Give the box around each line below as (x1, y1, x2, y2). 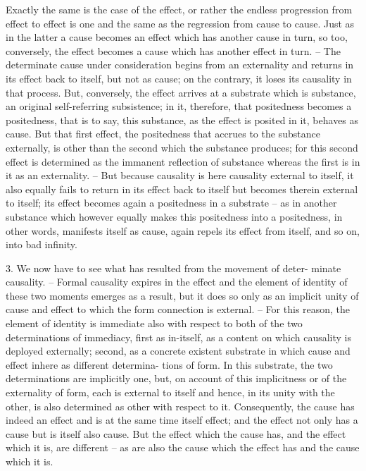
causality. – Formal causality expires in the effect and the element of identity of (6, 274, 348, 289)
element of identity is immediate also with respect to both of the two (6, 316, 303, 331)
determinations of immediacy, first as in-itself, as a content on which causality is (6, 329, 351, 344)
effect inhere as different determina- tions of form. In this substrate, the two (6, 357, 333, 372)
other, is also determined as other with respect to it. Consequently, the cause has (6, 398, 355, 413)
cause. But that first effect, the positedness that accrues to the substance (6, 126, 320, 141)
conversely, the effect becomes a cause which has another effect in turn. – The (6, 43, 341, 58)
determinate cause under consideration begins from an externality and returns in (6, 57, 354, 72)
